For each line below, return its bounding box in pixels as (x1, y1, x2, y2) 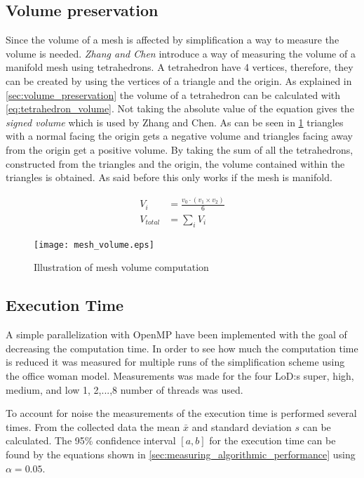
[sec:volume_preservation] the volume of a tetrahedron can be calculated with (6, 87, 341, 102)
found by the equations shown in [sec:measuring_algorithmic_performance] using (6, 446, 356, 461)
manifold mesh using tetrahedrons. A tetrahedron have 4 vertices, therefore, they (6, 60, 353, 74)
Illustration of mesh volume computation (34, 260, 209, 274)
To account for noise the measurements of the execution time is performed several (6, 406, 357, 420)
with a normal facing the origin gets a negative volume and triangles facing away (6, 128, 353, 143)
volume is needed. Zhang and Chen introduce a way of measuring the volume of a (6, 46, 356, 60)
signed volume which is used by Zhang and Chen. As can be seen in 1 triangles (6, 114, 344, 129)
